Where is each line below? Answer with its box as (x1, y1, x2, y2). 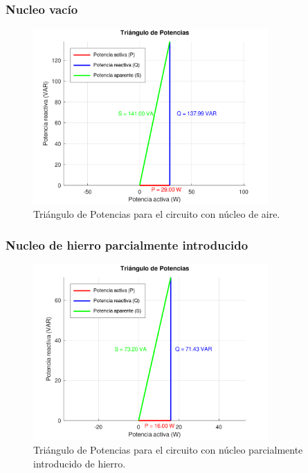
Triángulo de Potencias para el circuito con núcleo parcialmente (33, 443, 303, 456)
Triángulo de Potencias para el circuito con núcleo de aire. (33, 207, 280, 221)
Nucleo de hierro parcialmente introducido (6, 236, 248, 253)
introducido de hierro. (33, 456, 126, 470)
